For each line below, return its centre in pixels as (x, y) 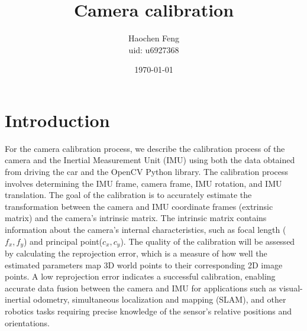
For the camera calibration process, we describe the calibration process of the (145, 148)
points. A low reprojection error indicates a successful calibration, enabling (140, 276)
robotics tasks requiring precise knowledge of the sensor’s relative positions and (148, 311)
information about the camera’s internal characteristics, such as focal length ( (146, 229)
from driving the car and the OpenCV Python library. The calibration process (147, 172)
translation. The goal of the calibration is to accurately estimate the (128, 195)
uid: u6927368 (154, 49)
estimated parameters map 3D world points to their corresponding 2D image (144, 265)
